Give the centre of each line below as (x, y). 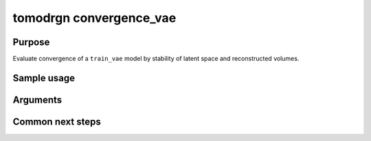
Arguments (37, 100)
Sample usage (44, 78)
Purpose (31, 42)
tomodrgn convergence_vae (94, 18)
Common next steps (57, 121)
